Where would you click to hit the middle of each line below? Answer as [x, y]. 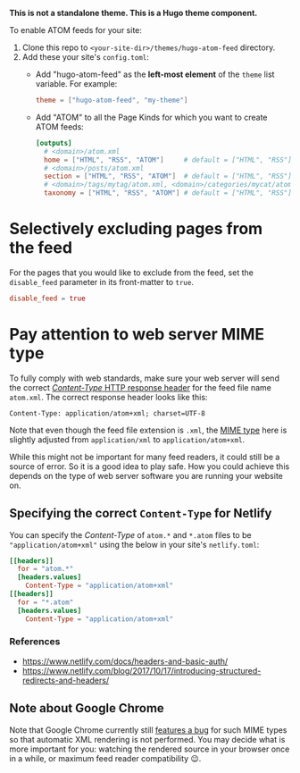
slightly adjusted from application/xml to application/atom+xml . [127, 439]
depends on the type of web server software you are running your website [146, 475]
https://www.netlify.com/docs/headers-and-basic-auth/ [125, 661]
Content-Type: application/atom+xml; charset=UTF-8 [107, 413]
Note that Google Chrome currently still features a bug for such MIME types [148, 730]
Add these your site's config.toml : [86, 57]
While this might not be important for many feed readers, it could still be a [145, 457]
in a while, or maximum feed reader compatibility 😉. [105, 758]
